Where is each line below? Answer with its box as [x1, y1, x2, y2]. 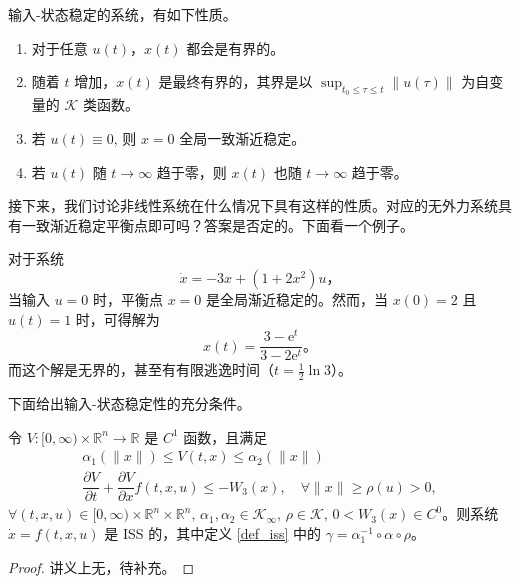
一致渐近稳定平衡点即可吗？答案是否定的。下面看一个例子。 [21, 214, 414, 235]
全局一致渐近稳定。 [179, 127, 306, 148]
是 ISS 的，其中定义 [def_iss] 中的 [104, 523, 322, 544]
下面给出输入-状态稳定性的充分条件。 [8, 393, 251, 414]
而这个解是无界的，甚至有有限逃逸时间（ [8, 359, 274, 380]
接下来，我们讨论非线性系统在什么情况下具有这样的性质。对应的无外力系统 [8, 195, 498, 216]
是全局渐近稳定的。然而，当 [206, 288, 389, 309]
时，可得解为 [75, 308, 160, 329]
